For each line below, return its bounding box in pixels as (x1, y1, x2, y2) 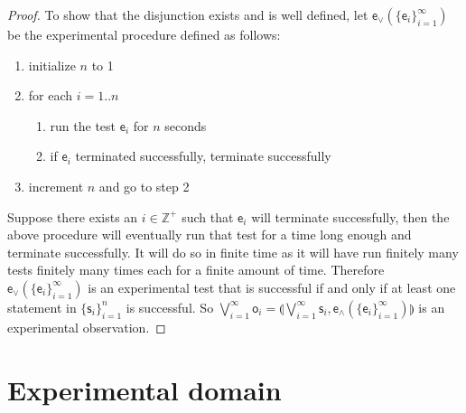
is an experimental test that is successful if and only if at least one (88, 277, 456, 296)
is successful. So (126, 297, 214, 316)
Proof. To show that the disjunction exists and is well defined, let (7, 5, 368, 23)
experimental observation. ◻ (7, 317, 166, 336)
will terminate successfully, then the (251, 207, 450, 226)
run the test (50, 116, 116, 135)
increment (28, 176, 84, 195)
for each (28, 86, 73, 105)
